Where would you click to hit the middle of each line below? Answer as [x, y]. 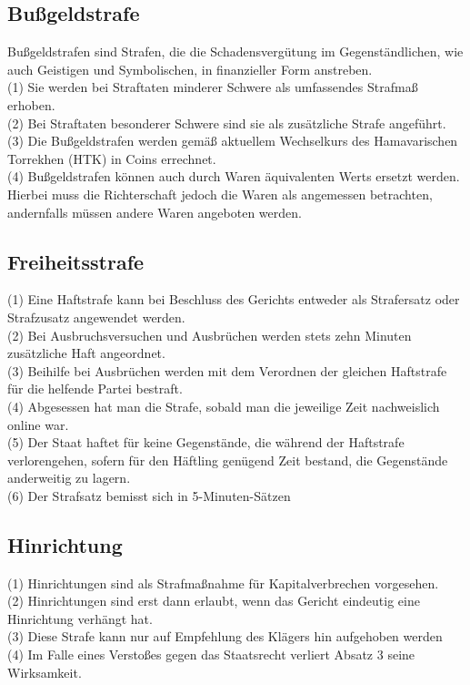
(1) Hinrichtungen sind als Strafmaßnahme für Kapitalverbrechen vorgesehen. [223, 583]
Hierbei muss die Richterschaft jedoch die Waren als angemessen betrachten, [220, 194]
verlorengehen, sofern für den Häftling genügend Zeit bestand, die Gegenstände [228, 460]
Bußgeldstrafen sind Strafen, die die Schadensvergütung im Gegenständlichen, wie [235, 51]
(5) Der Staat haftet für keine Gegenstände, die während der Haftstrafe [206, 442]
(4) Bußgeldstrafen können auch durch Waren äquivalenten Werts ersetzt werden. [234, 176]
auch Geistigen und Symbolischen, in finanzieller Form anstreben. [190, 69]
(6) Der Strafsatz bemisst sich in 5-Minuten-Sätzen [149, 495]
